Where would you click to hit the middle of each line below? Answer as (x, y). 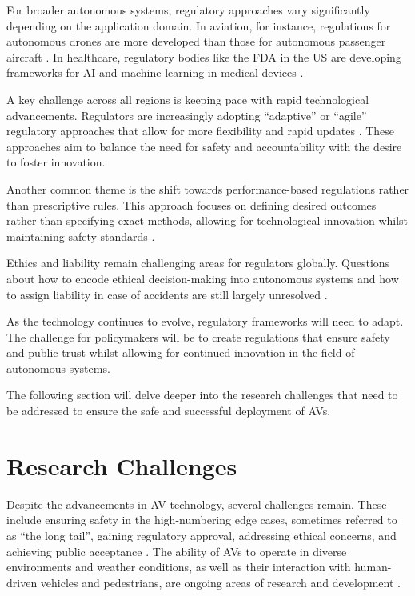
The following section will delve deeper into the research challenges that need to (202, 395)
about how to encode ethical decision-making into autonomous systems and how (203, 278)
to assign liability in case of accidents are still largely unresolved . (167, 294)
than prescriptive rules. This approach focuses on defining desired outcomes (192, 204)
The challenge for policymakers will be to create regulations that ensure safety (198, 336)
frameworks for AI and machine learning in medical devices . (155, 72)
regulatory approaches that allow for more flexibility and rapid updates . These (201, 131)
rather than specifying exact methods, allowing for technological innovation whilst (207, 220)
